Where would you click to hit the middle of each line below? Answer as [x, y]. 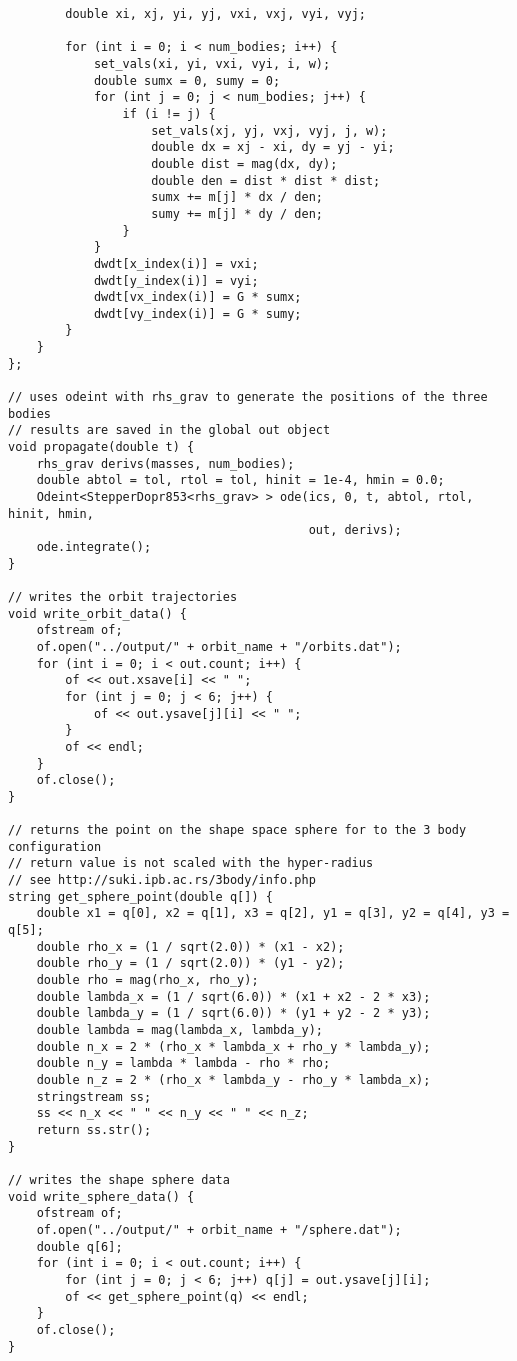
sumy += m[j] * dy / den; [237, 213]
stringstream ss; [94, 1096]
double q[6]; [79, 1246]
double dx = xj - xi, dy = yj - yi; [273, 147]
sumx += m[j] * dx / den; [237, 197]
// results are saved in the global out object [169, 430]
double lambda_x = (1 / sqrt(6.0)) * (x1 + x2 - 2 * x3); [233, 996]
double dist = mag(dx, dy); [244, 163]
